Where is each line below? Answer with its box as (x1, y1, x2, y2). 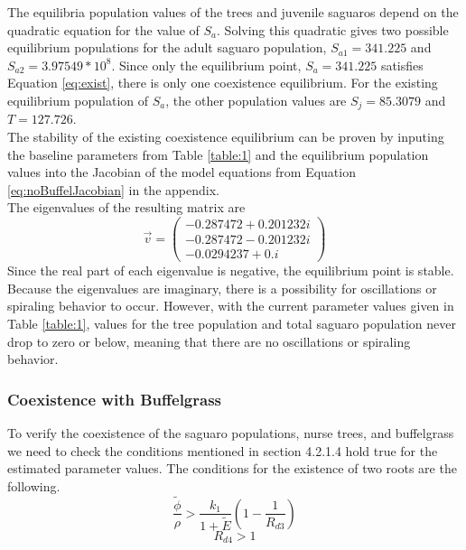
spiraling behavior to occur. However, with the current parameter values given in (7, 296, 454, 315)
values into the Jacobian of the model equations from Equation (7, 163, 356, 182)
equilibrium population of (7, 90, 149, 109)
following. (7, 476, 61, 495)
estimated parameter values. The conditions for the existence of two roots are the (7, 459, 457, 478)
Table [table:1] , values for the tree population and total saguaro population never (7, 313, 456, 332)
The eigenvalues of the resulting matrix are (7, 198, 246, 217)
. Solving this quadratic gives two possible (217, 20, 449, 39)
